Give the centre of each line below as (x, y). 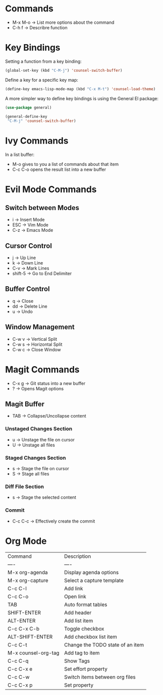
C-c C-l (17, 588)
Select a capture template (94, 580)
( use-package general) (28, 107)
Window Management (40, 327)
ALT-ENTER (21, 621)
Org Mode (26, 541)
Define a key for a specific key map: (42, 80)
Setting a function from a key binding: (43, 61)
